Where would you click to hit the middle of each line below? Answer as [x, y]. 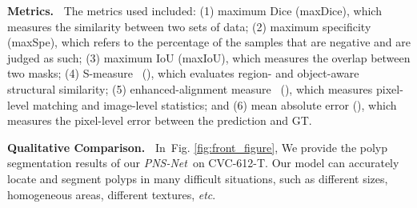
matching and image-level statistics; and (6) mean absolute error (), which [215, 104]
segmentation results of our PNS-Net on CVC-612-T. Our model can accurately [203, 163]
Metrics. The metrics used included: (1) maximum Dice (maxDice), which [194, 10]
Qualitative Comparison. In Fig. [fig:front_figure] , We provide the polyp [198, 147]
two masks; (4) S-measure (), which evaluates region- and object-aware [183, 73]
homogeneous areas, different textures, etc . [112, 194]
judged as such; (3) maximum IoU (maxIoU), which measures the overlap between [209, 57]
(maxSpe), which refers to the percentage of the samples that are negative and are [209, 42]
